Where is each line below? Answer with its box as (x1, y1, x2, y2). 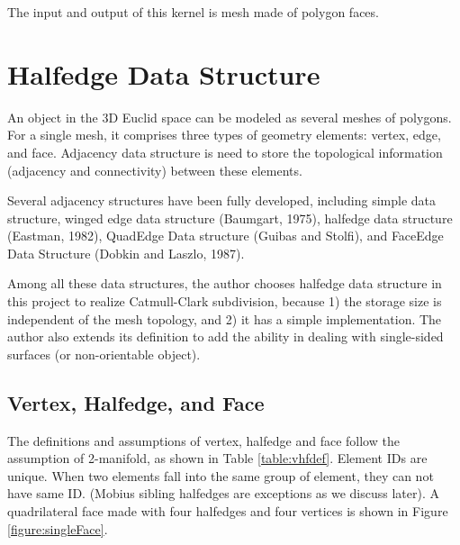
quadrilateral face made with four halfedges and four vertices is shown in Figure (7, 502, 448, 521)
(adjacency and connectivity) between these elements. (7, 160, 302, 179)
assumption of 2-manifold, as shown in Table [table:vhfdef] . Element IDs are (7, 449, 428, 468)
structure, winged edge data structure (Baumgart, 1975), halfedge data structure (7, 208, 453, 227)
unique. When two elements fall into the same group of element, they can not (7, 466, 434, 485)
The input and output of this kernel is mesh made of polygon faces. (7, 3, 379, 21)
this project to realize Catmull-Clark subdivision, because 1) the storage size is (7, 292, 442, 311)
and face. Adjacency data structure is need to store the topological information (7, 142, 443, 161)
